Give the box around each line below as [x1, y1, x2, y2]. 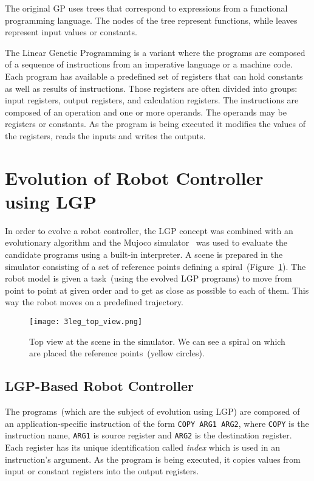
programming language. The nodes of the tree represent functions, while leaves [5, 13, 298, 26]
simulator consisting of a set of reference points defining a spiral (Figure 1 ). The [5, 260, 306, 272]
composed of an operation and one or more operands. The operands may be [5, 105, 287, 118]
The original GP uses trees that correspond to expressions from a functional [5, 2, 288, 14]
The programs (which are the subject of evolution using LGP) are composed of [5, 405, 300, 418]
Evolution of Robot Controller [5, 165, 264, 190]
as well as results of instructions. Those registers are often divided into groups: [5, 81, 298, 94]
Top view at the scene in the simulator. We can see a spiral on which [29, 334, 285, 347]
